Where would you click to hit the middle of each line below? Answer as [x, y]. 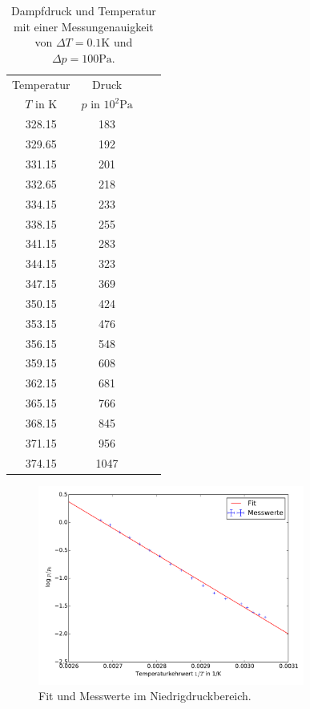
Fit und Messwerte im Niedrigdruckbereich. [145, 696]
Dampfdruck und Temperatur [83, 10]
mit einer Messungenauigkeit [83, 26]
